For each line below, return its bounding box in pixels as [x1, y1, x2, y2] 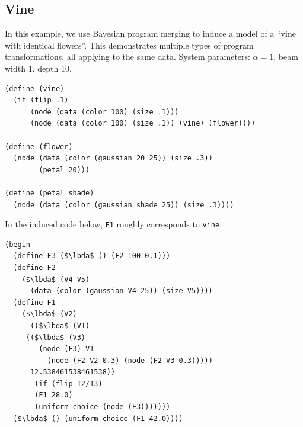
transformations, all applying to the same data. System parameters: [5, 50, 250, 63]
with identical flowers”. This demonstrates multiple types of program [5, 38, 254, 51]
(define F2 [13, 263, 56, 272]
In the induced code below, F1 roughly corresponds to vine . [5, 218, 222, 230]
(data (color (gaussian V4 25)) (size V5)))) [30, 287, 213, 296]
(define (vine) [5, 84, 65, 93]
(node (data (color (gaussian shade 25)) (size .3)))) [13, 200, 234, 209]
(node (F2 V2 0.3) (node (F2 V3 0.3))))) [47, 356, 213, 365]
